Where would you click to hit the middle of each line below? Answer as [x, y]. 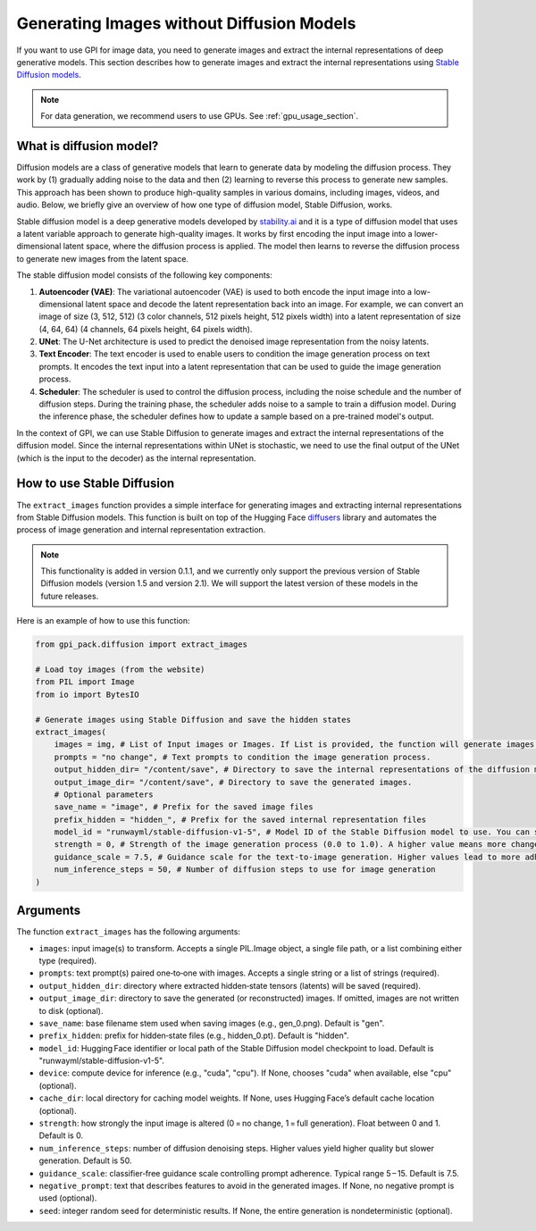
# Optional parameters [104, 794]
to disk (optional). [71, 1010]
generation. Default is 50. [85, 1160]
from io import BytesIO [88, 694]
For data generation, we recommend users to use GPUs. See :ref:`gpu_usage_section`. [200, 116]
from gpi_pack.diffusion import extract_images [141, 645]
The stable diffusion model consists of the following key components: [144, 275]
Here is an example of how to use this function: [104, 621]
